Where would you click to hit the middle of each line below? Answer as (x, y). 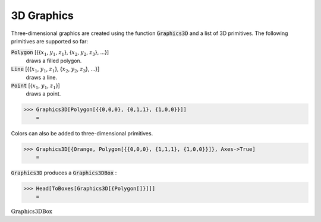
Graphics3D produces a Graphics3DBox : (64, 173)
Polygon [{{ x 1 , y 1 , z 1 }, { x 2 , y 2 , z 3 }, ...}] (60, 53)
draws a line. (42, 77)
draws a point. (43, 94)
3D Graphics (43, 15)
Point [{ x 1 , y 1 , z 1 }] (36, 86)
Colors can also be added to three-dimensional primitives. (82, 133)
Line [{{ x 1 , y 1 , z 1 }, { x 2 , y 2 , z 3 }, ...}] (55, 69)
